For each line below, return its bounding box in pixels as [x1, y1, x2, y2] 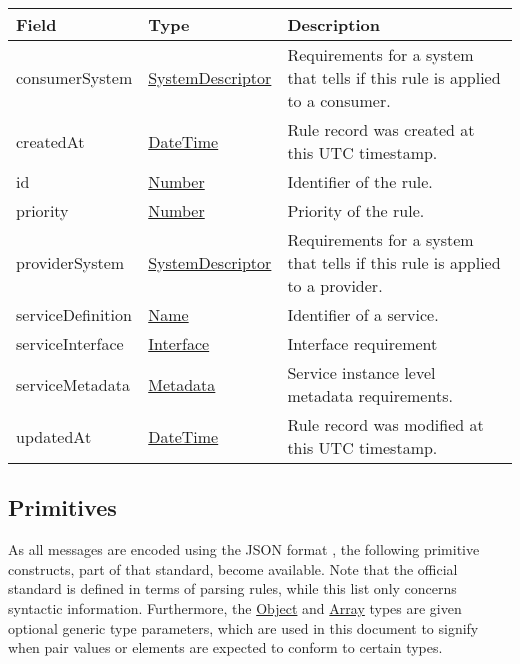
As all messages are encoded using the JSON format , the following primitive [8, 539, 480, 560]
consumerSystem [16, 66, 133, 89]
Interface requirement [287, 332, 438, 355]
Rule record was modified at [287, 413, 484, 436]
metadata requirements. [287, 384, 453, 407]
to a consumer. [287, 89, 391, 112]
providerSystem [16, 251, 125, 274]
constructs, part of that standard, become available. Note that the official [8, 558, 458, 579]
